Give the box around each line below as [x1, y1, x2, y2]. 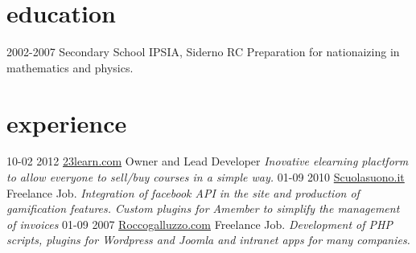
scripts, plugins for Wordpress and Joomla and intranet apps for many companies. [6, 231, 410, 248]
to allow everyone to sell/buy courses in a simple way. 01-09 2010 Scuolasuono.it [6, 169, 405, 186]
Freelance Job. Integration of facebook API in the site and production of [6, 184, 360, 201]
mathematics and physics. [6, 59, 134, 75]
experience [6, 106, 127, 139]
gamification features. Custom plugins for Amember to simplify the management [6, 200, 400, 217]
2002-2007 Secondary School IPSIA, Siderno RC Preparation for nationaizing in [6, 43, 400, 60]
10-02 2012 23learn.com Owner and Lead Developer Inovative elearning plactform [6, 153, 409, 169]
